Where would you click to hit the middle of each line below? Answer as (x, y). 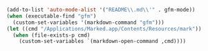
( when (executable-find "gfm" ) (51, 16)
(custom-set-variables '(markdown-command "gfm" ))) (89, 22)
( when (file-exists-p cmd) (51, 35)
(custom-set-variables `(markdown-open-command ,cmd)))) (103, 41)
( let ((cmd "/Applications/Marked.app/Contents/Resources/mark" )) (104, 29)
